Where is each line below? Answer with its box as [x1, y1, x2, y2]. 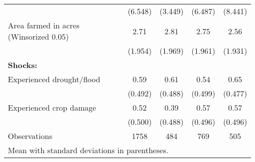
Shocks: [8, 59, 37, 70]
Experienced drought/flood [8, 73, 101, 85]
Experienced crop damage [8, 102, 96, 113]
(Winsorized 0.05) [8, 31, 69, 42]
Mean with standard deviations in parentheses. [8, 144, 169, 156]
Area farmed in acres [8, 20, 79, 31]
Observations [8, 130, 52, 141]
